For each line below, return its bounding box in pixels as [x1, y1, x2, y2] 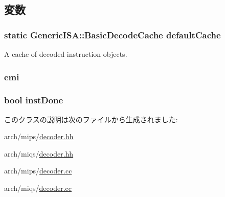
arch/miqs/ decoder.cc [4, 183, 72, 193]
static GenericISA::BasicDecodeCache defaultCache [4, 28, 221, 41]
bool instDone [4, 94, 63, 106]
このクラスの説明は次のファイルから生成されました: [4, 114, 178, 124]
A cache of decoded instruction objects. [4, 49, 127, 59]
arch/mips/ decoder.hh [4, 131, 74, 142]
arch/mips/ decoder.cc [4, 165, 72, 176]
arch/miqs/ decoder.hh [4, 148, 74, 159]
